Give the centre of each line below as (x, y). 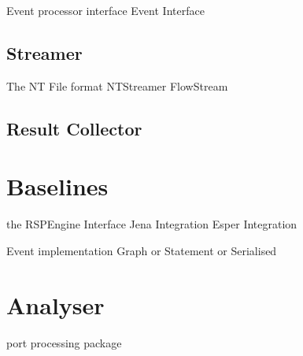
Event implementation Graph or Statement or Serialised (142, 250)
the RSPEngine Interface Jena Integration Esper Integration (152, 224)
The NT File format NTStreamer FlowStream (117, 85)
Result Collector (74, 128)
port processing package (64, 342)
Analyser (55, 304)
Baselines (57, 186)
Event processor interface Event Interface (105, 10)
